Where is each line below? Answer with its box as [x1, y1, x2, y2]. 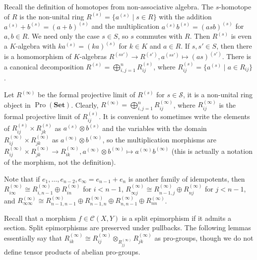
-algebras [79, 51, 107, 62]
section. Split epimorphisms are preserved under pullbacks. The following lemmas [4, 222, 251, 233]
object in [4, 99, 31, 110]
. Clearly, [71, 99, 99, 110]
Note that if [4, 173, 40, 184]
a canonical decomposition [4, 61, 84, 71]
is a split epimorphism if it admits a [122, 212, 231, 223]
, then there [216, 41, 252, 51]
